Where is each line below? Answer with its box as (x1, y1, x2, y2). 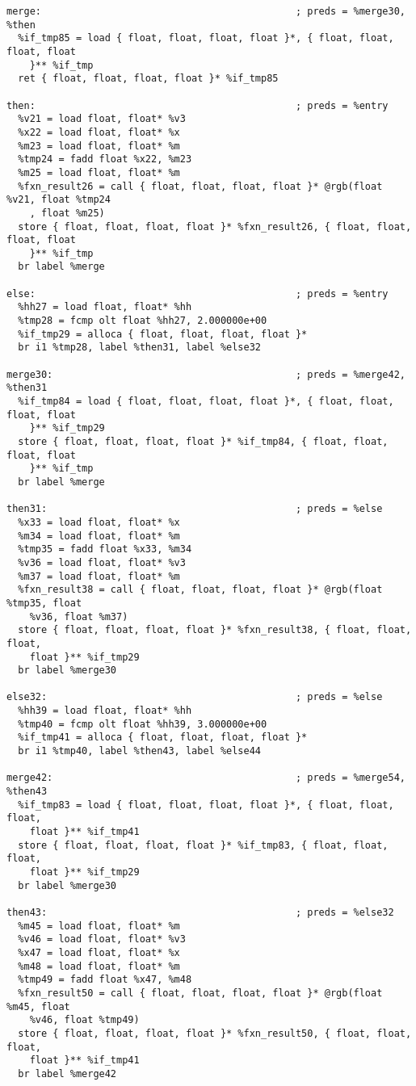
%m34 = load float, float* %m (18, 530, 180, 542)
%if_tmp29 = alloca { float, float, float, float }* (18, 328, 308, 340)
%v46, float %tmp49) (29, 1014, 140, 1026)
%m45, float (6, 1000, 70, 1013)
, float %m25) (29, 207, 105, 219)
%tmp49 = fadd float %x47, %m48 (18, 974, 192, 986)
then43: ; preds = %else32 (6, 906, 394, 918)
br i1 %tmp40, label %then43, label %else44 (18, 745, 261, 757)
